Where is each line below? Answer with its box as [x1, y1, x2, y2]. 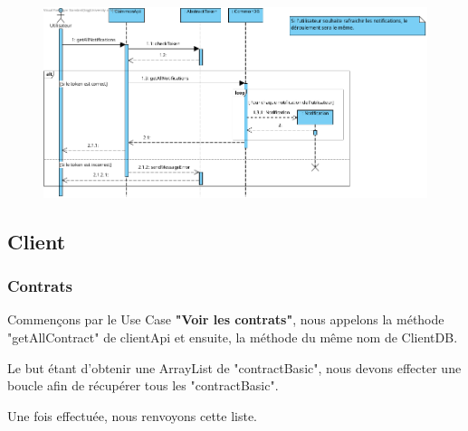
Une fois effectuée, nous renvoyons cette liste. [7, 406, 258, 425]
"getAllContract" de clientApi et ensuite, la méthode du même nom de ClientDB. [7, 328, 458, 347]
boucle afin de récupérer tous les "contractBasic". [7, 376, 279, 395]
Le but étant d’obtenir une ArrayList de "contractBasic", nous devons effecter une [7, 358, 462, 377]
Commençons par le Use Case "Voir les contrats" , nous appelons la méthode [7, 310, 444, 329]
